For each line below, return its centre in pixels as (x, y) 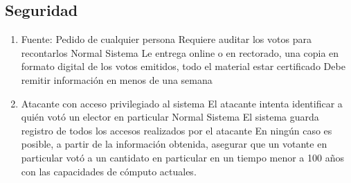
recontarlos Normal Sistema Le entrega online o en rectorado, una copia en (180, 52)
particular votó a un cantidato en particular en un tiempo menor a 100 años (182, 157)
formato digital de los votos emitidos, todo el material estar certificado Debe (183, 66)
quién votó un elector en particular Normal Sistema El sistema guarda (170, 117)
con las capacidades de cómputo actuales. (109, 171)
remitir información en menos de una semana (117, 79)
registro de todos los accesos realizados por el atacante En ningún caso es (177, 130)
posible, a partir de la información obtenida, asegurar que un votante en (174, 144)
